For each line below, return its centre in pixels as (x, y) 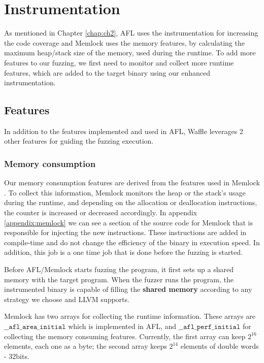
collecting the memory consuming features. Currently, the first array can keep (125, 336)
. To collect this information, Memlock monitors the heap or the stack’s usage (125, 192)
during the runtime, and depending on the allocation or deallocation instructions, (131, 202)
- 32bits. (17, 356)
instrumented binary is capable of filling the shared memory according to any (128, 289)
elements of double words (220, 346)
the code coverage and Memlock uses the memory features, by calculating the (124, 42)
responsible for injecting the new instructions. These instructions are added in (125, 232)
